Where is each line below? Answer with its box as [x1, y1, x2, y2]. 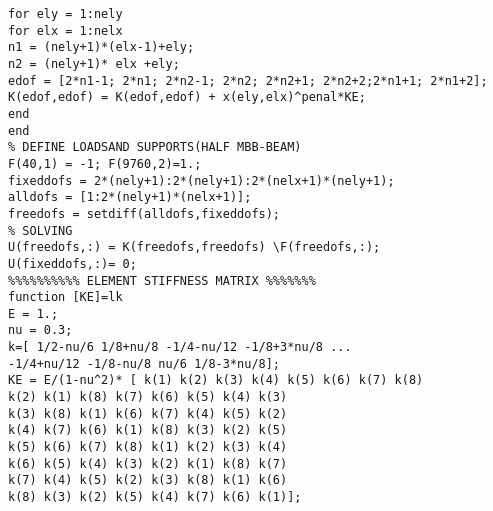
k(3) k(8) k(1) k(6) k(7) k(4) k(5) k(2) [8, 406, 288, 421]
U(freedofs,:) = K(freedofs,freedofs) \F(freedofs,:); [8, 240, 381, 255]
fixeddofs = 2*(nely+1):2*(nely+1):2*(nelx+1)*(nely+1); [8, 173, 395, 188]
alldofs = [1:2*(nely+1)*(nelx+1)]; [8, 190, 252, 205]
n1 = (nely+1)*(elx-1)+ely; [8, 40, 195, 55]
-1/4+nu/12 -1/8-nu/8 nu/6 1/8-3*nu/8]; [8, 356, 281, 371]
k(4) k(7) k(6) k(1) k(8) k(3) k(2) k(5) [8, 423, 288, 438]
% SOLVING [8, 223, 73, 238]
